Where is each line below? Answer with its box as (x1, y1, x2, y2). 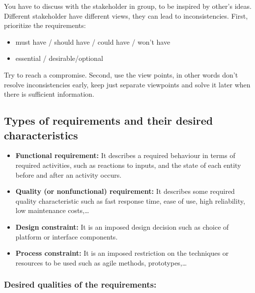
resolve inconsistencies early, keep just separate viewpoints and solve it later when (4, 79, 251, 89)
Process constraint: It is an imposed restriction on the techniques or (15, 248, 229, 258)
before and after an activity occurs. (15, 169, 122, 180)
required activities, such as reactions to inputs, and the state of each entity (15, 160, 241, 170)
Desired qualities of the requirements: (4, 278, 157, 291)
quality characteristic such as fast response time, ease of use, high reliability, (15, 195, 245, 206)
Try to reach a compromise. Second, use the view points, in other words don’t (4, 69, 238, 80)
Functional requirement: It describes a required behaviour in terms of (15, 150, 235, 160)
